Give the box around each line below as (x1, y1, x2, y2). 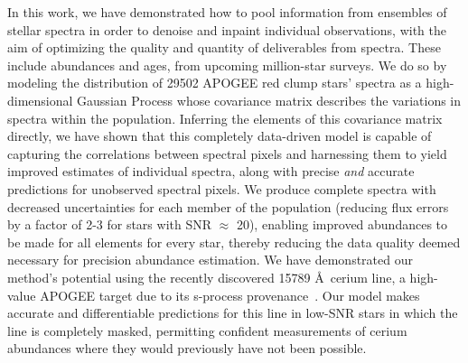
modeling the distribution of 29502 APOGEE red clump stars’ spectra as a (7, 73, 422, 92)
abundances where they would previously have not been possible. (7, 339, 367, 358)
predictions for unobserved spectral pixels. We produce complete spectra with (7, 179, 436, 198)
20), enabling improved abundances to (236, 215, 448, 234)
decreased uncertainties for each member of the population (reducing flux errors (7, 197, 449, 216)
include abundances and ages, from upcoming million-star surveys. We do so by (7, 55, 447, 74)
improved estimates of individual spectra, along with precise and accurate (7, 162, 415, 181)
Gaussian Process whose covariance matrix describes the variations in (77, 90, 462, 109)
